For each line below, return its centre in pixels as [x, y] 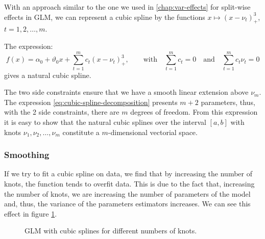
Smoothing [27, 155]
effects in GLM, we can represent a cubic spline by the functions [105, 17]
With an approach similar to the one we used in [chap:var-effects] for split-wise [127, 7]
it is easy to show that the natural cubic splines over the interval [105, 122]
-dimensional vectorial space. [153, 132]
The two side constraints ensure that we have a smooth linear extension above [126, 92]
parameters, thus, [228, 102]
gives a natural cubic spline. [48, 75]
